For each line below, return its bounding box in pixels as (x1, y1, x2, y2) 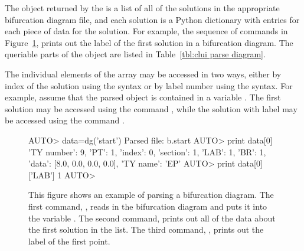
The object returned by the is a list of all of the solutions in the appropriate (5, 2, 280, 14)
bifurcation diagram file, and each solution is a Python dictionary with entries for (5, 13, 300, 25)
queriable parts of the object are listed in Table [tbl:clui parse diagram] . (5, 48, 266, 60)
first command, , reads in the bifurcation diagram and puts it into (28, 200, 267, 212)
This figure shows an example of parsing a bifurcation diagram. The (28, 188, 274, 201)
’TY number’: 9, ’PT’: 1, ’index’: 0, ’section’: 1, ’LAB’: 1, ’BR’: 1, (28, 145, 266, 158)
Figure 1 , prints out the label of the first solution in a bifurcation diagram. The (5, 36, 293, 48)
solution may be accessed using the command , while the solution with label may (5, 102, 298, 115)
